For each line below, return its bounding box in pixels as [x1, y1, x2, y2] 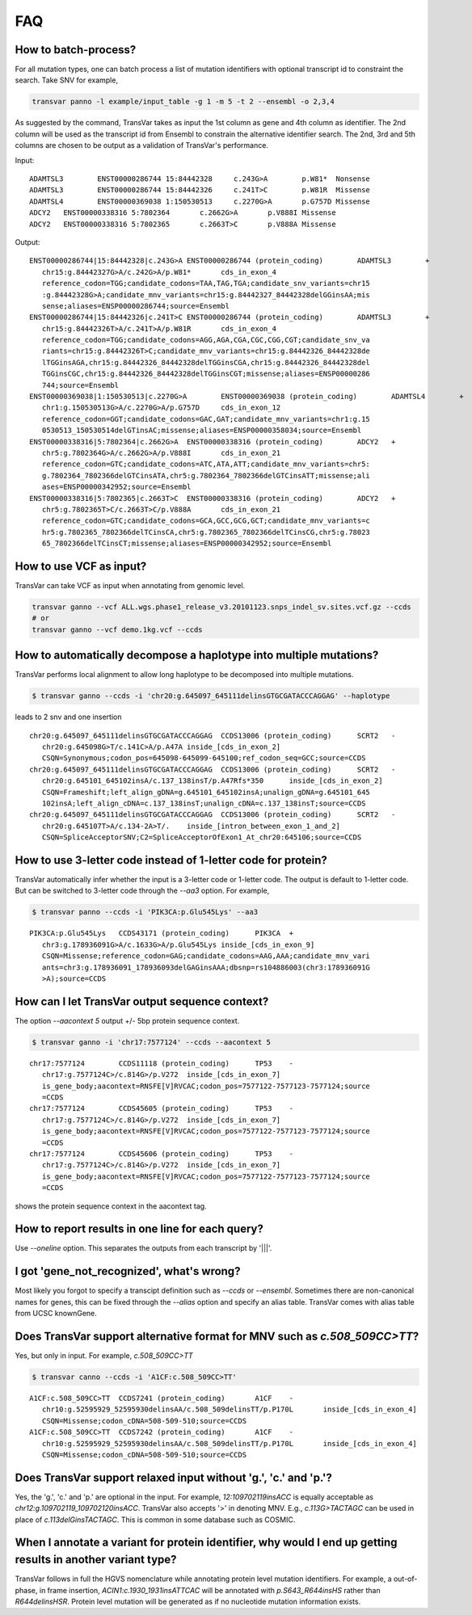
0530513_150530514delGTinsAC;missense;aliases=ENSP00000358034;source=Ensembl [41, 426, 362, 435]
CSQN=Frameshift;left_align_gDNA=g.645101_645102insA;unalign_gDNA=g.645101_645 [41, 788, 371, 797]
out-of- [393, 1574, 418, 1583]
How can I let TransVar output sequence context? [15, 995, 269, 1008]
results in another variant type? [15, 1553, 177, 1567]
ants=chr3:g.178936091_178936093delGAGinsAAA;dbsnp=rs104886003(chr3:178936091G [41, 962, 371, 972]
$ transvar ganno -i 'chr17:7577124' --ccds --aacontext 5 [32, 1037, 271, 1046]
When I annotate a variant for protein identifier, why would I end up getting [15, 1536, 398, 1550]
